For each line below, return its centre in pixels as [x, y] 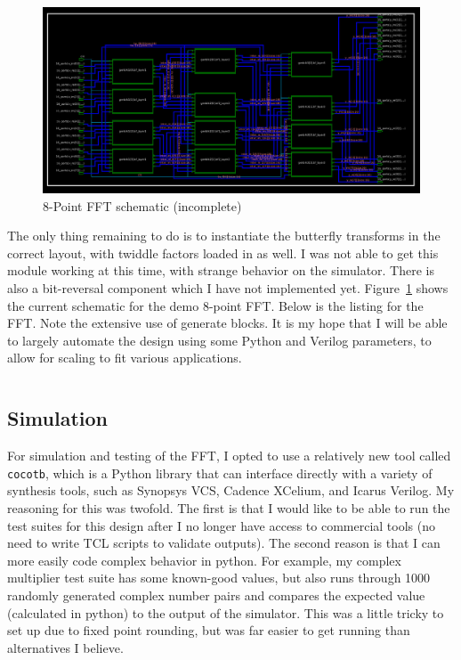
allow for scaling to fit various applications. [125, 358]
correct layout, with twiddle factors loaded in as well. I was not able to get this [223, 253]
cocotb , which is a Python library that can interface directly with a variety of [220, 473]
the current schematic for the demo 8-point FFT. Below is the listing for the [215, 305]
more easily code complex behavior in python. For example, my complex [204, 560]
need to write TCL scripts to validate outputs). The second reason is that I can [224, 543]
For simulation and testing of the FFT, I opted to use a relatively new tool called [229, 456]
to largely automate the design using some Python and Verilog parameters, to [219, 340]
